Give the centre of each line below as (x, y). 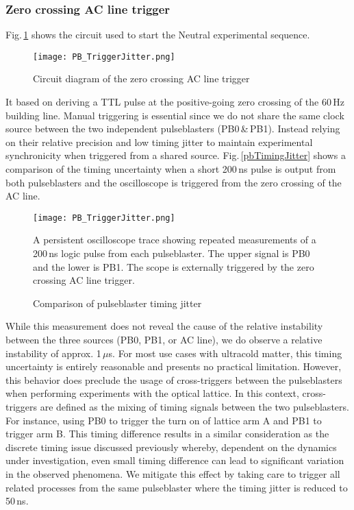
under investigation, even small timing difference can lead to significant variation (175, 460)
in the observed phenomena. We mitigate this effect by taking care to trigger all (173, 473)
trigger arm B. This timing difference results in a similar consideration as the (167, 434)
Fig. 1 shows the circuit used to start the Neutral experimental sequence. (158, 35)
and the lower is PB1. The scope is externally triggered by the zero (174, 266)
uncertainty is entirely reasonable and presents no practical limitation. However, (174, 366)
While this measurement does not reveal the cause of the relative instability (164, 326)
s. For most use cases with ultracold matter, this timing (225, 353)
